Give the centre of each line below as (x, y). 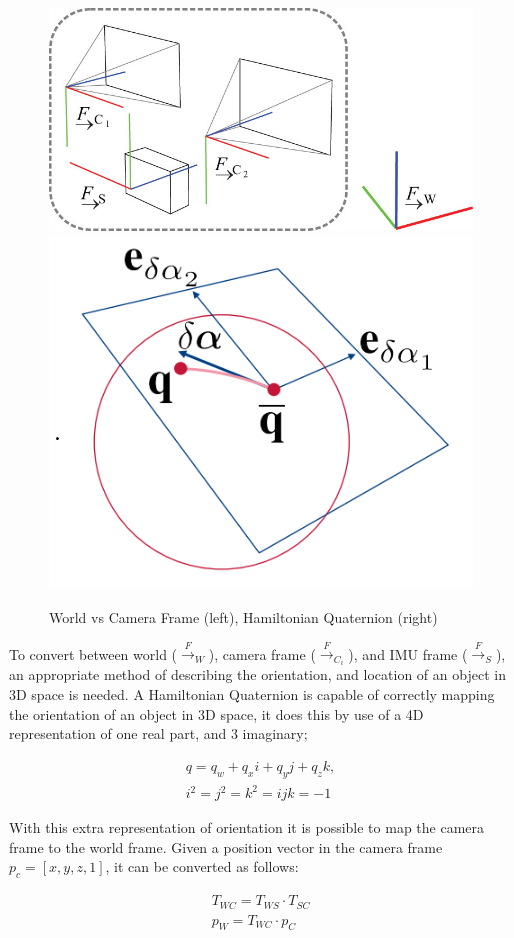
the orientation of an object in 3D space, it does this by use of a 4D (216, 713)
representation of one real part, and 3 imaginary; (158, 733)
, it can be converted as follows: (202, 866)
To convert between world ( (93, 653)
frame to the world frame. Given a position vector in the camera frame (226, 846)
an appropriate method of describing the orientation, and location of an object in (257, 674)
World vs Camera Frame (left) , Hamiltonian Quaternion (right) (243, 616)
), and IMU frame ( (408, 653)
